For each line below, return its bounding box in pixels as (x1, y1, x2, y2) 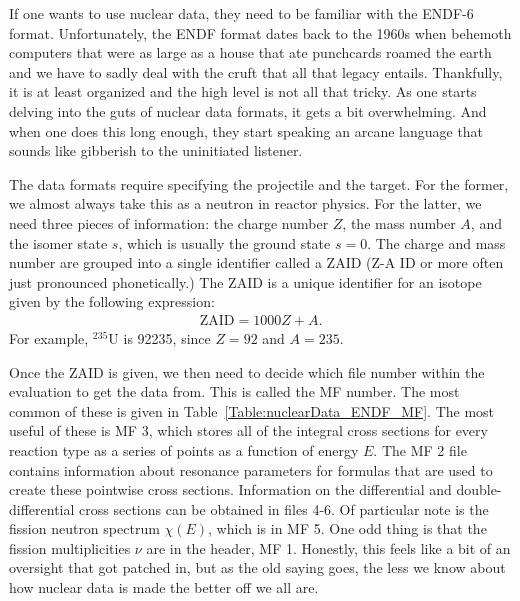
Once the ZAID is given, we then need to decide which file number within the (9, 361, 485, 382)
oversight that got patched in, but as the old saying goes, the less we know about (9, 557, 506, 578)
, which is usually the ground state (118, 232, 331, 253)
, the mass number (342, 212, 456, 233)
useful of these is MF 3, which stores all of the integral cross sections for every (9, 420, 488, 441)
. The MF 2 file (373, 439, 467, 460)
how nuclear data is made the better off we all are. (9, 577, 319, 598)
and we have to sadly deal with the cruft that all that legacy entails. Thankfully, (9, 61, 503, 82)
